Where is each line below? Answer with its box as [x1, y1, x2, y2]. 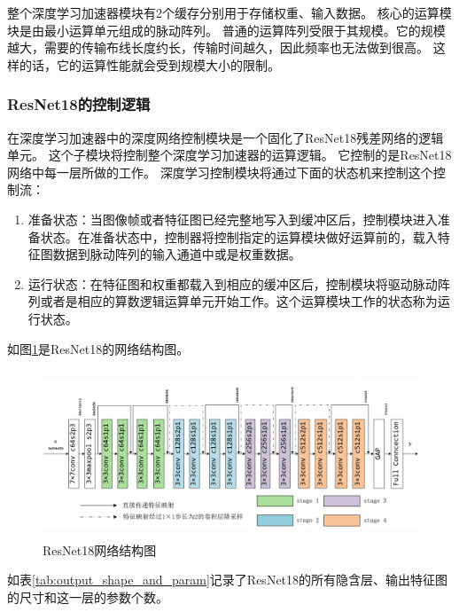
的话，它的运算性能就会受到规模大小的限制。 [19, 55, 280, 74]
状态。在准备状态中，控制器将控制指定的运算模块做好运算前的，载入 [40, 227, 438, 246]
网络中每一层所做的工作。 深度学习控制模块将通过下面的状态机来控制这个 [7, 162, 433, 181]
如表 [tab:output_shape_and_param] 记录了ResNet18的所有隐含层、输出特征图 [7, 570, 448, 589]
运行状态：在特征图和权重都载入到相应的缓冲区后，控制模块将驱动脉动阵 [27, 274, 450, 293]
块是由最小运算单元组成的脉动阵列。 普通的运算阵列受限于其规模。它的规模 [7, 20, 446, 39]
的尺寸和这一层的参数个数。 [7, 587, 168, 606]
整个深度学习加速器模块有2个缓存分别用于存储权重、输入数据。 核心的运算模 [7, 4, 452, 21]
